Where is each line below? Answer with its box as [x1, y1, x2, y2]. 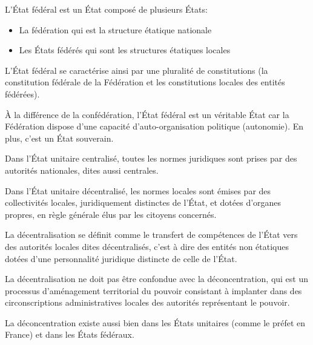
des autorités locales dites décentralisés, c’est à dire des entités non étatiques [5, 240, 289, 252]
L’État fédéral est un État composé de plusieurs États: [5, 3, 208, 15]
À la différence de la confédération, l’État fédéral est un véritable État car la [5, 108, 289, 120]
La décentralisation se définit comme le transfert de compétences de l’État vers [5, 228, 298, 241]
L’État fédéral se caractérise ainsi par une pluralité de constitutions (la [5, 64, 268, 76]
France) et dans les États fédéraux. [5, 328, 134, 341]
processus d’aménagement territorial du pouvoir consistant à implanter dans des [5, 284, 302, 297]
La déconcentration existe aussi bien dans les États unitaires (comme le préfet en [5, 316, 306, 329]
